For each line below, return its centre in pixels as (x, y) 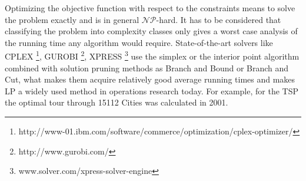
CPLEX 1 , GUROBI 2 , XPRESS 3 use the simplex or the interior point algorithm (152, 55)
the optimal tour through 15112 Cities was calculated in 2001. (117, 102)
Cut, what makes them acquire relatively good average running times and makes (150, 79)
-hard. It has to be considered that (219, 19)
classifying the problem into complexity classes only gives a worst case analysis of (151, 31)
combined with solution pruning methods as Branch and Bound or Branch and (147, 68)
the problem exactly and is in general (72, 19)
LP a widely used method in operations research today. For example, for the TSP (152, 90)
